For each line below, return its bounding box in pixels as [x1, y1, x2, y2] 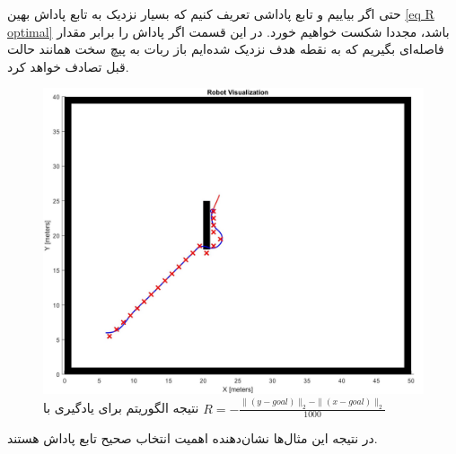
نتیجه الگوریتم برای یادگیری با [43, 398, 199, 417]
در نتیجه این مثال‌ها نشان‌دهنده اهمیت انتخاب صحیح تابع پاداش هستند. [7, 429, 378, 448]
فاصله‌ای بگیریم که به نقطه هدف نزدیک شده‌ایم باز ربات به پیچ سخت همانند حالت [7, 39, 444, 58]
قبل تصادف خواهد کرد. [7, 57, 129, 75]
